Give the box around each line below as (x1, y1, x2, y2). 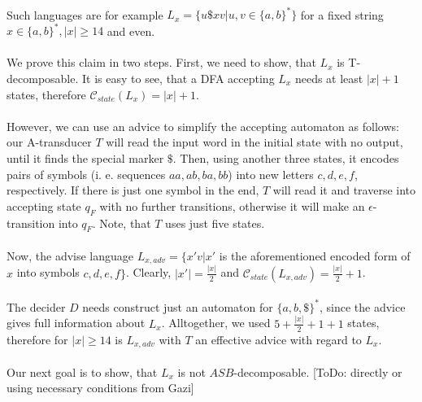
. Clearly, (125, 264, 172, 281)
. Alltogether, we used (161, 314, 271, 331)
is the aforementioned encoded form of (219, 247, 411, 264)
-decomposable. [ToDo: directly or (233, 363, 402, 380)
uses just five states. (165, 214, 265, 231)
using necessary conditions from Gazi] (7, 379, 194, 396)
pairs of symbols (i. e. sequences (7, 165, 166, 182)
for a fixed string (300, 6, 384, 23)
